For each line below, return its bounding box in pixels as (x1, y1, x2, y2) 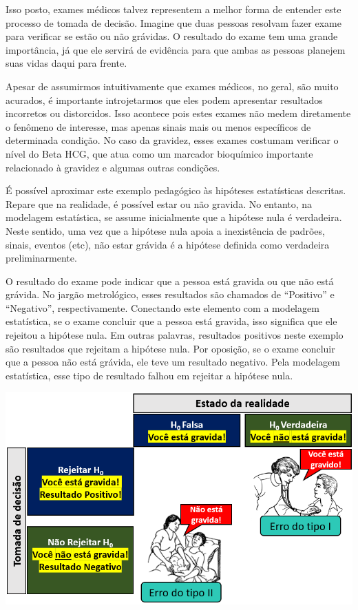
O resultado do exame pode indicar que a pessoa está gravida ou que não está (6, 273, 334, 288)
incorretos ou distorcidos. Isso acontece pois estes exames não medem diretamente (6, 106, 351, 120)
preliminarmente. (6, 251, 77, 265)
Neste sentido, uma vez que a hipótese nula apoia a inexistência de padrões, (6, 223, 325, 238)
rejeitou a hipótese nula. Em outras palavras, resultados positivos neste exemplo (6, 328, 344, 342)
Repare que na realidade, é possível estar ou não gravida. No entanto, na (6, 196, 313, 211)
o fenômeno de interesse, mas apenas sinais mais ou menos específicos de (6, 119, 311, 134)
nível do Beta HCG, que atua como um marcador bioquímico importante (6, 146, 313, 160)
